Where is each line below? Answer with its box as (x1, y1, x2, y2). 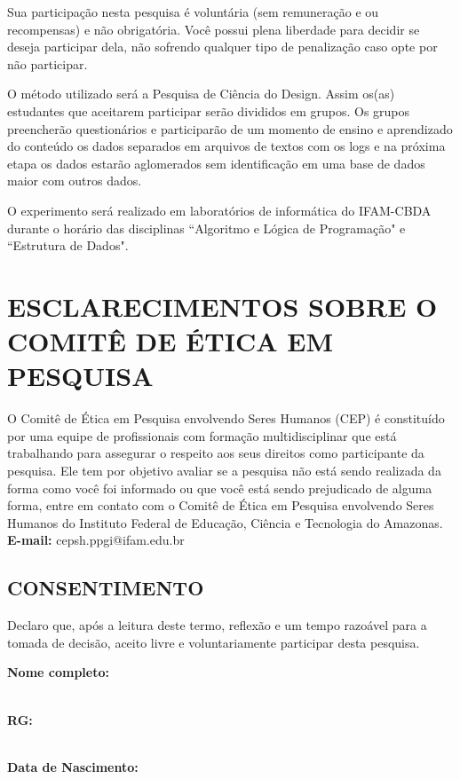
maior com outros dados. (7, 171, 142, 190)
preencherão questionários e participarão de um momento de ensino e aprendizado (7, 119, 453, 138)
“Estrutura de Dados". (7, 236, 129, 255)
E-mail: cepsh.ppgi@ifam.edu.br (7, 531, 185, 549)
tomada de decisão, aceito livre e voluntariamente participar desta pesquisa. (7, 633, 420, 651)
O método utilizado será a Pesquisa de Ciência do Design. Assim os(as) (7, 84, 395, 103)
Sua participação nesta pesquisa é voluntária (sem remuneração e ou (7, 3, 379, 20)
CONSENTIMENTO (7, 574, 204, 602)
